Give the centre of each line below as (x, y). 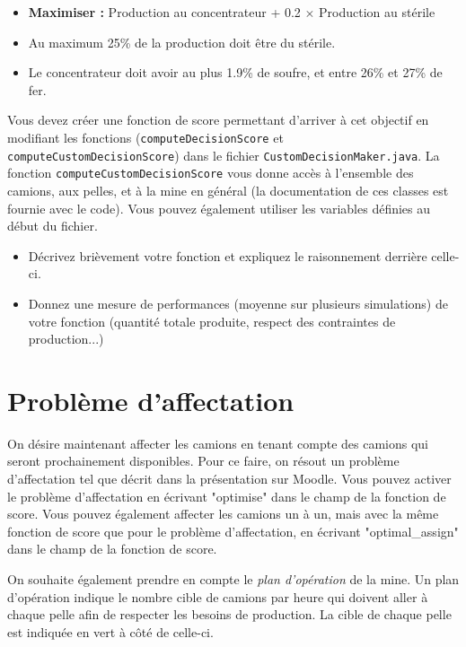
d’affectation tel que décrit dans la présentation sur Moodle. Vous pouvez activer (229, 478)
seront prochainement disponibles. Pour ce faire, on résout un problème (203, 461)
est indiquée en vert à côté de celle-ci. (110, 631)
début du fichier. (53, 226)
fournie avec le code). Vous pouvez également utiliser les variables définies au (219, 208)
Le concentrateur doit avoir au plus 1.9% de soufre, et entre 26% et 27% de (235, 72)
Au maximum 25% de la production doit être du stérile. (182, 42)
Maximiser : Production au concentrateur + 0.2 (164, 12)
